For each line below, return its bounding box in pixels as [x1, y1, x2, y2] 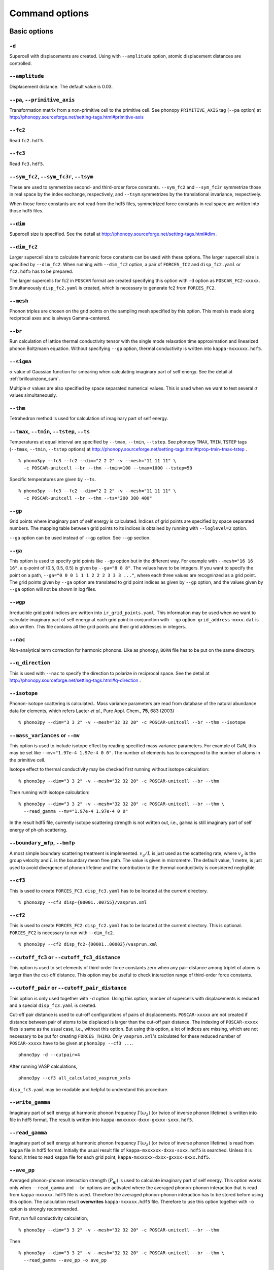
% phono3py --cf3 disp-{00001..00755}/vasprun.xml [18, 900, 147, 905]
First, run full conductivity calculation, [9, 1215, 88, 1221]
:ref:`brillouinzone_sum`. [9, 376, 60, 382]
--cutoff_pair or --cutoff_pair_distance [9, 985, 127, 992]
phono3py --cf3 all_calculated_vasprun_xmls [18, 1075, 131, 1081]
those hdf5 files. [9, 207, 44, 213]
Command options [9, 8, 89, 19]
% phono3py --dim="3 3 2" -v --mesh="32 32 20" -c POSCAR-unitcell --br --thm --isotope [18, 719, 246, 725]
